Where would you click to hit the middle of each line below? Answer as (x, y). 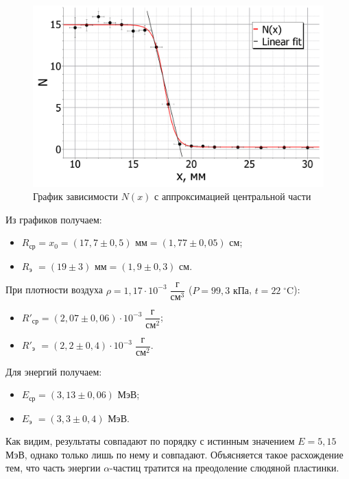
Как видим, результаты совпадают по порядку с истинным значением (150, 441)
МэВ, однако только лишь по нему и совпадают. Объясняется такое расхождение (174, 454)
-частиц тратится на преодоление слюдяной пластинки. (225, 468)
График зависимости (76, 196)
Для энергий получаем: (54, 371)
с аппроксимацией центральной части (233, 196)
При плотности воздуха (54, 290)
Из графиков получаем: (54, 219)
